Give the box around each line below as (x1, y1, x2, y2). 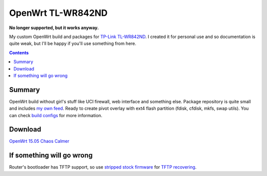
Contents (9, 49, 29, 55)
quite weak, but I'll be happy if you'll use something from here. (9, 41, 136, 46)
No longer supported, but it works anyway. (9, 25, 99, 31)
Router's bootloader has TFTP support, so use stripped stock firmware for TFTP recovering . (9, 164, 197, 170)
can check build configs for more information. (9, 112, 102, 118)
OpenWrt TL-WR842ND (9, 7, 108, 18)
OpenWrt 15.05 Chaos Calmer (9, 138, 69, 144)
